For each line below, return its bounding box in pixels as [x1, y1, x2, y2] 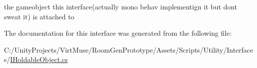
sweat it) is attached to [4, 11, 74, 21]
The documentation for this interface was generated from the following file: [4, 28, 232, 38]
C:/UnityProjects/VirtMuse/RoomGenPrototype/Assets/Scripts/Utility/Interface [4, 44, 254, 55]
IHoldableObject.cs [10, 54, 68, 65]
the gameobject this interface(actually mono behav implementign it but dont [4, 1, 237, 11]
